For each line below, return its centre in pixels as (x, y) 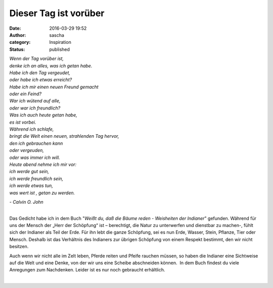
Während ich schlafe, (32, 129)
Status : (17, 49)
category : (20, 42)
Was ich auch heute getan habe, (43, 115)
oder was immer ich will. (35, 157)
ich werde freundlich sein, (36, 179)
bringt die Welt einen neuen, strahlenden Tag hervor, (64, 136)
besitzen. (19, 247)
